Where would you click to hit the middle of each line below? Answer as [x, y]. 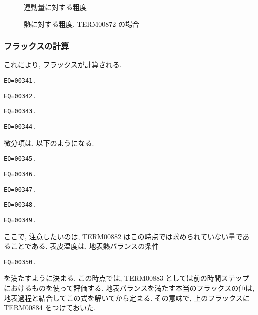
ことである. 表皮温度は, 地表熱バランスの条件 [85, 246]
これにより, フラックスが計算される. [63, 65]
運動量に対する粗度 [55, 7]
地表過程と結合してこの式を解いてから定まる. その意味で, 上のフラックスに [127, 297]
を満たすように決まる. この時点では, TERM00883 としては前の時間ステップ [127, 278]
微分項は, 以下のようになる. [49, 143]
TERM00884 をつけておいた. [50, 307]
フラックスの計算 [37, 46]
